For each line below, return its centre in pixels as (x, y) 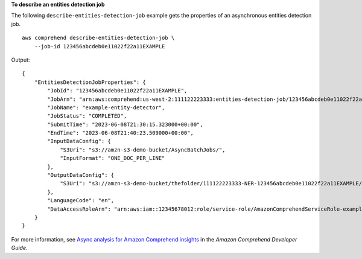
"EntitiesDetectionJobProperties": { (90, 82)
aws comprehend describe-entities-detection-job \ (98, 38)
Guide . (19, 248)
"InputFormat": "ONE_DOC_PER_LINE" (113, 158)
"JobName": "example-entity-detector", (106, 107)
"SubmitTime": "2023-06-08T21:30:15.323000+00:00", (125, 124)
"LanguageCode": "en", (81, 200)
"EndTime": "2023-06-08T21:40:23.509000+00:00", (121, 133)
